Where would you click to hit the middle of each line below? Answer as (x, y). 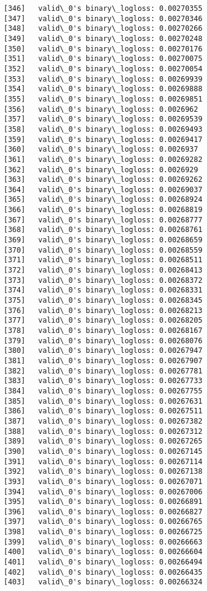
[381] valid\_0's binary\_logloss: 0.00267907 (103, 360)
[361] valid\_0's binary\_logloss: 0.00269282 (103, 159)
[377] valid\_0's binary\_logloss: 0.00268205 (103, 321)
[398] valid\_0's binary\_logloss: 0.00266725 (103, 532)
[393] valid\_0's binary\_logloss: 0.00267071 (103, 481)
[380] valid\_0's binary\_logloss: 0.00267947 (103, 351)
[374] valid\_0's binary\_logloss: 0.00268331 (103, 290)
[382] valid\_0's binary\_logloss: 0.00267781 (103, 371)
